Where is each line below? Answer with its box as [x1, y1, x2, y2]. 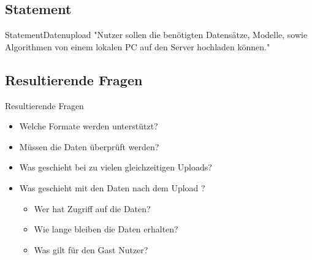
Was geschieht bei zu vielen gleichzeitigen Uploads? [19, 161, 212, 174]
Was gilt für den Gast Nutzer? [34, 243, 148, 256]
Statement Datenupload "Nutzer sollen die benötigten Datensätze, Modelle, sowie [5, 28, 308, 41]
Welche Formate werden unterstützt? [19, 120, 158, 132]
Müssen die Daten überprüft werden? [19, 140, 159, 153]
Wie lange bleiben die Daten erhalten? [34, 223, 178, 235]
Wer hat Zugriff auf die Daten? [34, 202, 151, 215]
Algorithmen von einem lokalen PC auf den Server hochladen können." [5, 40, 270, 53]
